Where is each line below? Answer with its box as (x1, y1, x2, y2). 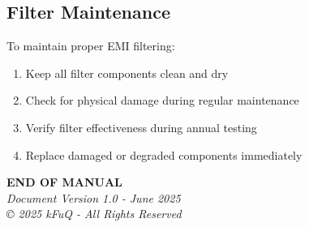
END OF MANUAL (6, 173, 122, 191)
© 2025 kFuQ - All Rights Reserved (6, 205, 182, 222)
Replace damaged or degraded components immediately (25, 146, 303, 163)
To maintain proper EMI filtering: (6, 37, 175, 54)
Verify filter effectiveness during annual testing (25, 118, 257, 135)
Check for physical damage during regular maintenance (25, 92, 299, 109)
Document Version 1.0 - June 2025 (6, 189, 181, 206)
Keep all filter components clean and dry (25, 64, 229, 81)
